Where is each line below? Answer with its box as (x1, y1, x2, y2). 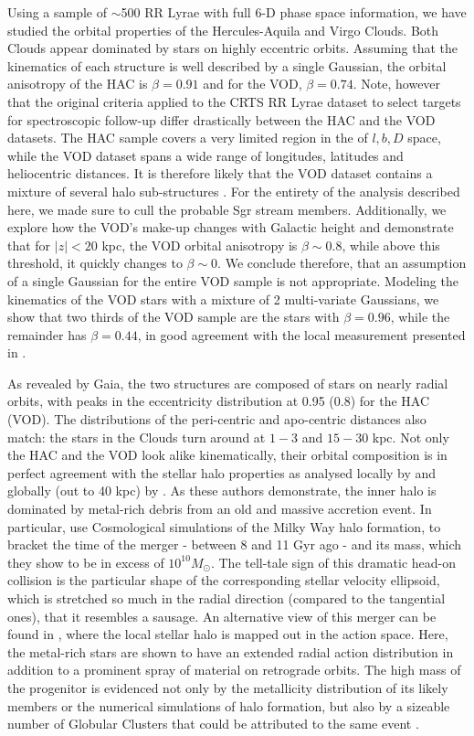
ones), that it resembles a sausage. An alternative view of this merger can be (7, 606, 437, 625)
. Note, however (353, 74, 441, 93)
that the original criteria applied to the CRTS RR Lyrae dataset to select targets (7, 91, 461, 111)
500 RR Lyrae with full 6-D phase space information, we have (121, 3, 467, 21)
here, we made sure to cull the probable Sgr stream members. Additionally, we (7, 199, 447, 219)
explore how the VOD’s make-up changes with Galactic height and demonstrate (7, 218, 454, 237)
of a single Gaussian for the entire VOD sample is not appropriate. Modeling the (7, 271, 458, 290)
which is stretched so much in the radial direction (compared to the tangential (7, 589, 446, 607)
